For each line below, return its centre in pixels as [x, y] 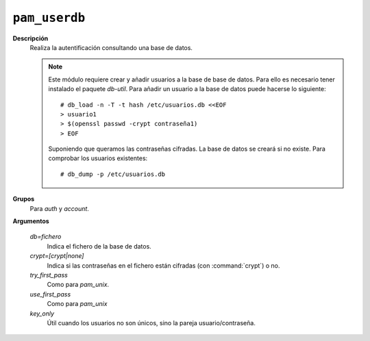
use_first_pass [50, 294]
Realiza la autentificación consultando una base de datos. [111, 47]
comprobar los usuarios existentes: [98, 158]
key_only [42, 313]
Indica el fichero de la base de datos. [99, 246]
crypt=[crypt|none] [57, 256]
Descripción [30, 38]
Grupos [24, 199]
